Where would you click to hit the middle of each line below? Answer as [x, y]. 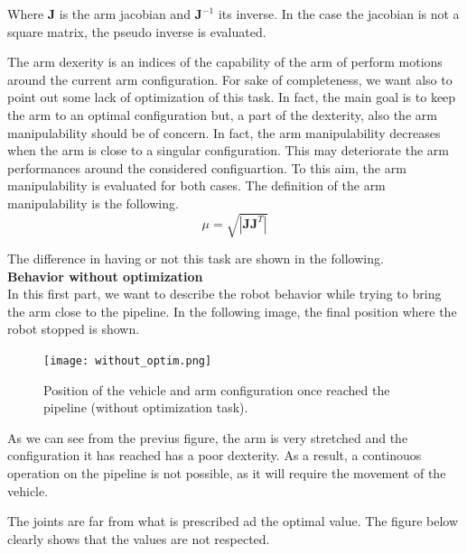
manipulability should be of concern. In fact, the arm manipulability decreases [224, 132]
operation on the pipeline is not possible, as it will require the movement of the [227, 473]
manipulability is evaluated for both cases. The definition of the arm [196, 185]
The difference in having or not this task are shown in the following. [196, 259]
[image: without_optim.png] [128, 361]
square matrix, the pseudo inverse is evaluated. [137, 31]
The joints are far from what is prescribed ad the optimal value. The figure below [233, 521]
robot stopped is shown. [74, 329]
